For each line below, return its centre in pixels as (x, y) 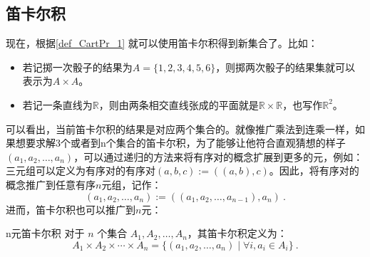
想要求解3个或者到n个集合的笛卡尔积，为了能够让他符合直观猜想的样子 (180, 143)
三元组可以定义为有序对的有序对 (81, 171)
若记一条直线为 (57, 104)
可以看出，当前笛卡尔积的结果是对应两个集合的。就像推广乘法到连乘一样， (180, 128)
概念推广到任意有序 (51, 184)
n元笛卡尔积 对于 (45, 233)
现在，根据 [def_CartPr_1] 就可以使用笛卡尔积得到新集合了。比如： (162, 43)
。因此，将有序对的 (314, 171)
